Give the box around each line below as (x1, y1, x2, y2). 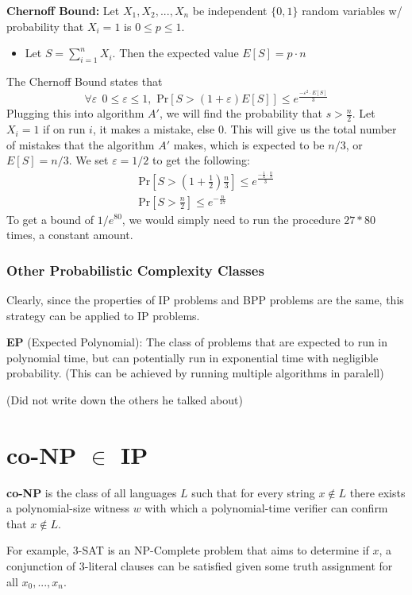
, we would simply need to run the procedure (121, 211, 341, 227)
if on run (43, 121, 86, 137)
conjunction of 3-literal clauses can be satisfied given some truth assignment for (6, 558, 393, 574)
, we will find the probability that (159, 105, 322, 122)
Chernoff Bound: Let (6, 2, 120, 18)
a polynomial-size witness (6, 500, 129, 516)
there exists (349, 484, 406, 500)
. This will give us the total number (224, 121, 397, 137)
